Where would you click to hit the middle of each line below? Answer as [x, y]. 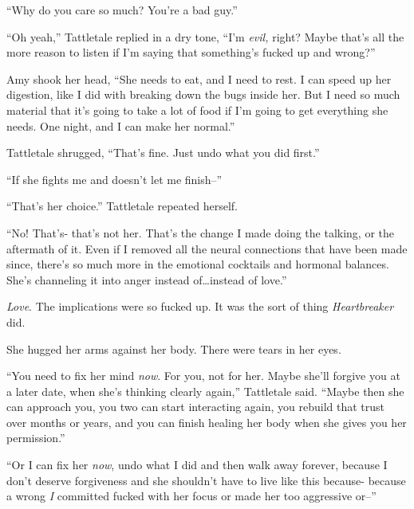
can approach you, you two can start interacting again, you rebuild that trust [196, 407]
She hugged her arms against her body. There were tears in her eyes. [174, 348]
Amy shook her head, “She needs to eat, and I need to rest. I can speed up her [199, 78]
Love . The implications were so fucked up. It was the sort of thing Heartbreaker [200, 306]
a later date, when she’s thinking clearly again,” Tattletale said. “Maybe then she [205, 391]
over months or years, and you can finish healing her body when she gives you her [207, 422]
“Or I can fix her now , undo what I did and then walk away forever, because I [197, 465]
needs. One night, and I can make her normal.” [121, 125]
